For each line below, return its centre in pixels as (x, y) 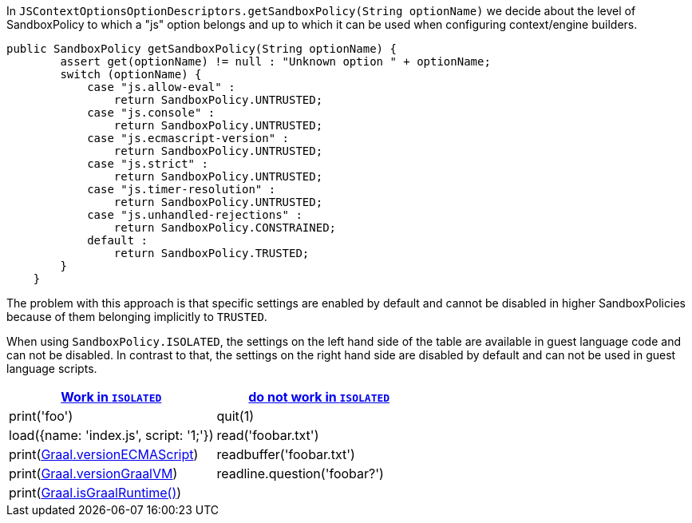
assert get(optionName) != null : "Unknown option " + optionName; (275, 61)
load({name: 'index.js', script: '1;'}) (111, 435)
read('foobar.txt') (268, 435)
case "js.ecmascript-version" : (188, 138)
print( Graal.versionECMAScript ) (104, 454)
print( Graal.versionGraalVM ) (93, 473)
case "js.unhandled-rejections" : (195, 215)
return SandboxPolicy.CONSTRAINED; (225, 228)
